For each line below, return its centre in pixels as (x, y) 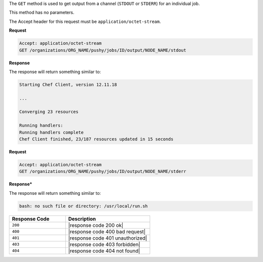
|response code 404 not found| (104, 251)
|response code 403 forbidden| (104, 244)
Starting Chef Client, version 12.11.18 (68, 84)
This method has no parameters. (42, 13)
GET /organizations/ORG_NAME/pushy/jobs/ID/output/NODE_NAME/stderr (103, 171)
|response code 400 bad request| (107, 231)
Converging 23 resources (49, 112)
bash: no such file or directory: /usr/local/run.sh (84, 206)
